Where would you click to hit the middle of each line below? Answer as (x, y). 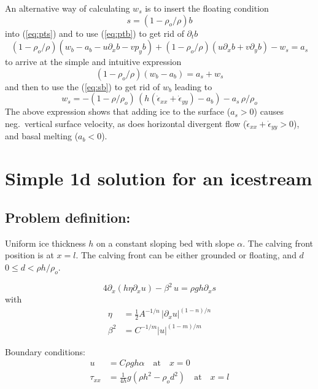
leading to (193, 86)
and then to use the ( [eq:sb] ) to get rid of (83, 86)
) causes (269, 111)
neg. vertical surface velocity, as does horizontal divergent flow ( (126, 123)
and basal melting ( (42, 136)
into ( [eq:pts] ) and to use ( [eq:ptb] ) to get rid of (95, 33)
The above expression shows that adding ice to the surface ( (118, 111)
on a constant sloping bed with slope (165, 243)
